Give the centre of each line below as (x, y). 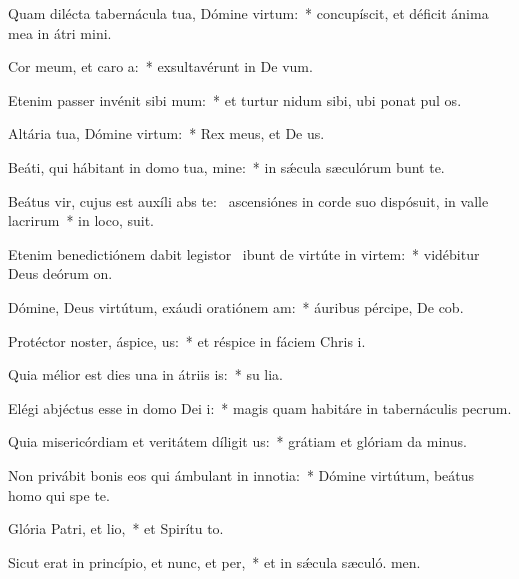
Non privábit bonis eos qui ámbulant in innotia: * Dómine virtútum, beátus (241, 474)
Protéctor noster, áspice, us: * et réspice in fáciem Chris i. (187, 340)
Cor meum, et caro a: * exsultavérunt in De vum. (160, 66)
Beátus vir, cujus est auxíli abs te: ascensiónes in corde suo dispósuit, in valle (248, 200)
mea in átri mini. (60, 32)
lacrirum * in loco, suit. (81, 220)
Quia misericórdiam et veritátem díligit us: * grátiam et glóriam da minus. (237, 441)
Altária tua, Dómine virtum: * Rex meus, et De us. (166, 133)
